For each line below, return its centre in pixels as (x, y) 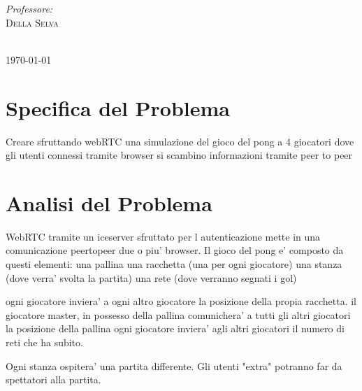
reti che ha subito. (44, 342)
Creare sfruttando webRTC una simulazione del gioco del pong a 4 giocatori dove (180, 141)
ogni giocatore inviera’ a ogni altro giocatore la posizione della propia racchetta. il (181, 301)
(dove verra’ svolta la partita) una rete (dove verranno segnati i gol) (151, 277)
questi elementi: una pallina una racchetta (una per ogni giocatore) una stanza (174, 264)
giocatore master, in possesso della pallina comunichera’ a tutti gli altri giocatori (178, 314)
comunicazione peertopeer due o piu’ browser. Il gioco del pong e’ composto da (175, 250)
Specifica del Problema (118, 107)
